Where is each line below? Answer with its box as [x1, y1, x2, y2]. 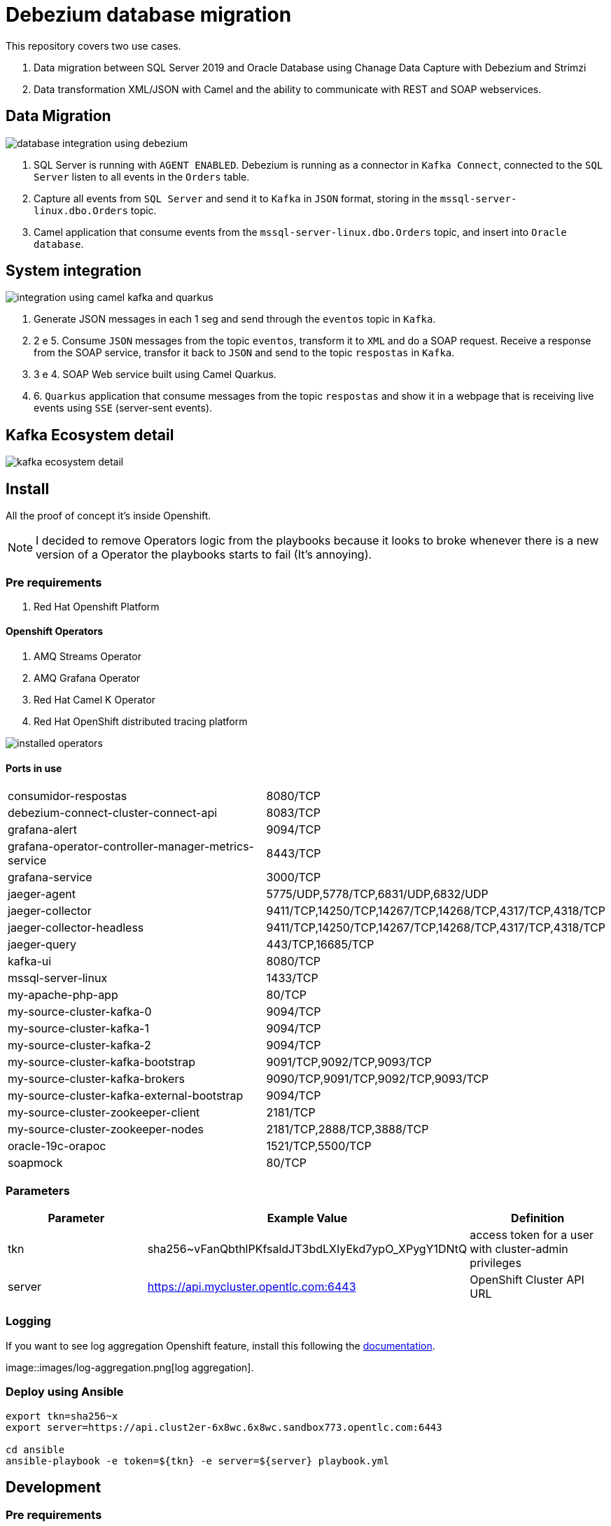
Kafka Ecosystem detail [6, 426, 174, 444]
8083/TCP [266, 806, 321, 820]
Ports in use [6, 762, 62, 774]
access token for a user [470, 1228, 594, 1242]
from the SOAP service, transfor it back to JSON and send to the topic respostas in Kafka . [34, 346, 455, 359]
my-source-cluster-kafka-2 [8, 1038, 151, 1053]
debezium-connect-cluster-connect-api [8, 806, 218, 820]
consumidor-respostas [8, 789, 127, 804]
